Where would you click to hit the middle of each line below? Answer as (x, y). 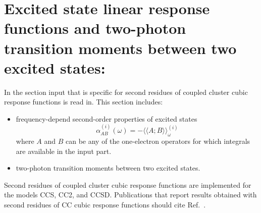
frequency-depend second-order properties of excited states (107, 118)
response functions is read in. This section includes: (84, 102)
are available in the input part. (64, 151)
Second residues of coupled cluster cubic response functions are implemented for (128, 184)
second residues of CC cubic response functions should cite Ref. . (105, 205)
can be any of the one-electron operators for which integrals (158, 141)
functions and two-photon (95, 28)
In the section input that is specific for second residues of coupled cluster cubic (126, 92)
